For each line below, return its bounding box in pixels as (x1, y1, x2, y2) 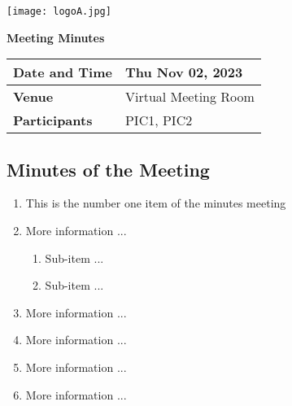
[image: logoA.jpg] (7, 6, 111, 17)
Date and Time (13, 63, 112, 82)
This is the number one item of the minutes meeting (25, 194, 286, 212)
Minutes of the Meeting (7, 156, 210, 181)
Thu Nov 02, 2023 (124, 63, 243, 82)
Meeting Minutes (7, 28, 105, 46)
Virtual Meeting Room (124, 87, 255, 107)
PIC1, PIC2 (124, 111, 193, 130)
